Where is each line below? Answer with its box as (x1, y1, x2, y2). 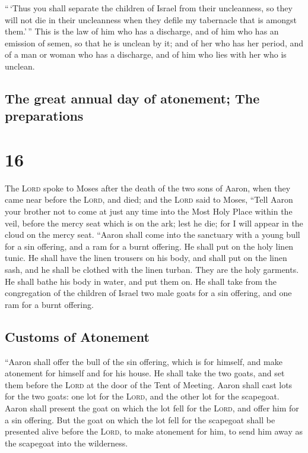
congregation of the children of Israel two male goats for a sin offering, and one (5, 287, 292, 299)
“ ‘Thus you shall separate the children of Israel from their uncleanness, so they (5, 2, 293, 14)
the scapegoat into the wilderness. (5, 436, 128, 449)
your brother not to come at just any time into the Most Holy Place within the (5, 205, 293, 218)
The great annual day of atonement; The (5, 89, 260, 107)
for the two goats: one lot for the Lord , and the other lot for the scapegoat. (5, 390, 280, 402)
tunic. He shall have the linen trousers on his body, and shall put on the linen (5, 251, 287, 264)
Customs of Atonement (5, 327, 150, 345)
